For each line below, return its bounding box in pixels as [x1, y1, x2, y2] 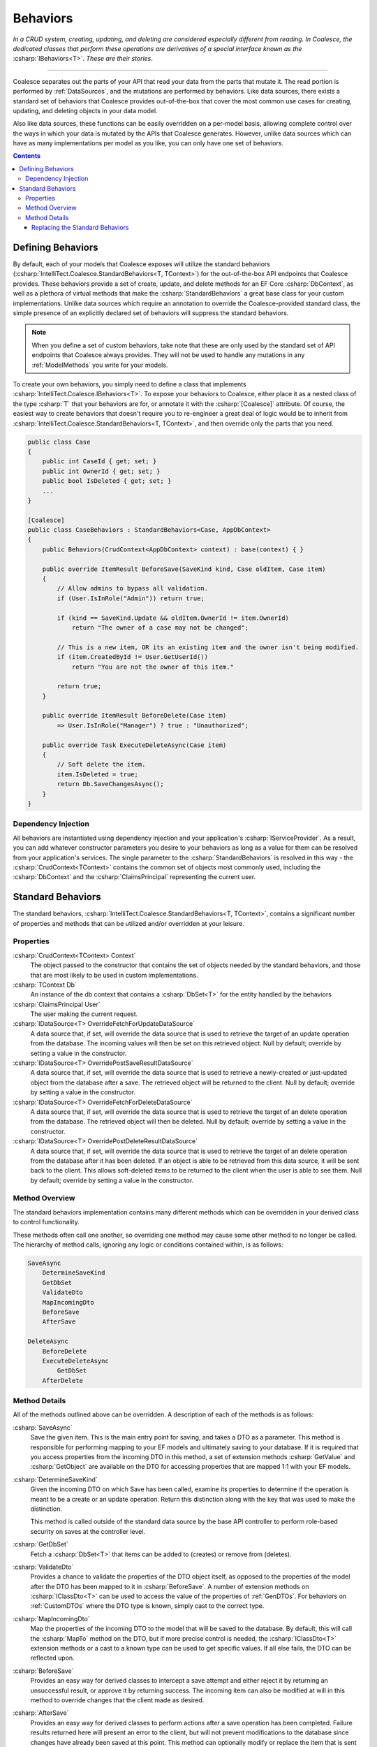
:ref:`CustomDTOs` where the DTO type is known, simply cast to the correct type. [30, 1602, 265, 1610]
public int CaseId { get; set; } [42, 458, 157, 465]
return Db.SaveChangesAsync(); [57, 780, 164, 788]
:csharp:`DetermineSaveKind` [13, 1475, 98, 1484]
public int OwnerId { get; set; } [42, 467, 161, 475]
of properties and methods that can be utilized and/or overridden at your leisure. [13, 919, 244, 927]
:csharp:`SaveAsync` [13, 1423, 73, 1432]
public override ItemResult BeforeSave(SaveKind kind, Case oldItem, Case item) [42, 565, 326, 573]
